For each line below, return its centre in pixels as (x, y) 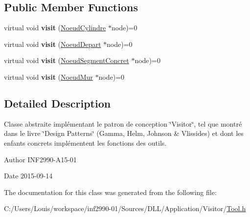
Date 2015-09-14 (28, 176)
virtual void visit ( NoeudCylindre (55, 28)
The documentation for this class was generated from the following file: (110, 192)
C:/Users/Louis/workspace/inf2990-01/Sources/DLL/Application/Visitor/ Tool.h (125, 208)
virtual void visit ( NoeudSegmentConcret (67, 60)
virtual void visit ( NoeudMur (48, 76)
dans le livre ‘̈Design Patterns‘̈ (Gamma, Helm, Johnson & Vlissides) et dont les (124, 133)
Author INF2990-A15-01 (40, 159)
